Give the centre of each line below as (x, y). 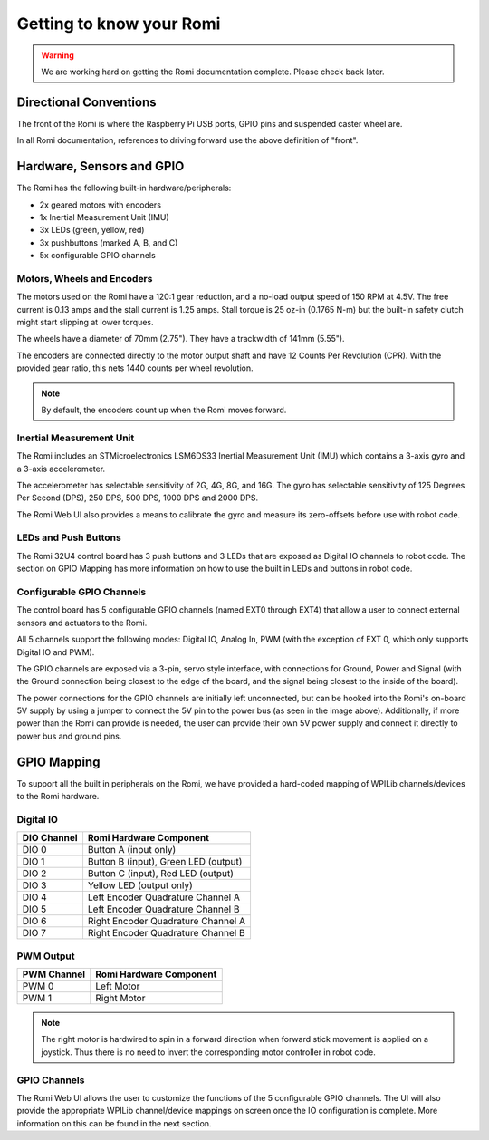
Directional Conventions (86, 102)
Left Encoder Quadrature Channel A (163, 897)
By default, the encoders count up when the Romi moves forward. (164, 410)
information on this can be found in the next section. (114, 1123)
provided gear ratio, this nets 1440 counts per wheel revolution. (135, 368)
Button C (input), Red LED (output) (161, 874)
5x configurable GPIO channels (97, 256)
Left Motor (118, 986)
